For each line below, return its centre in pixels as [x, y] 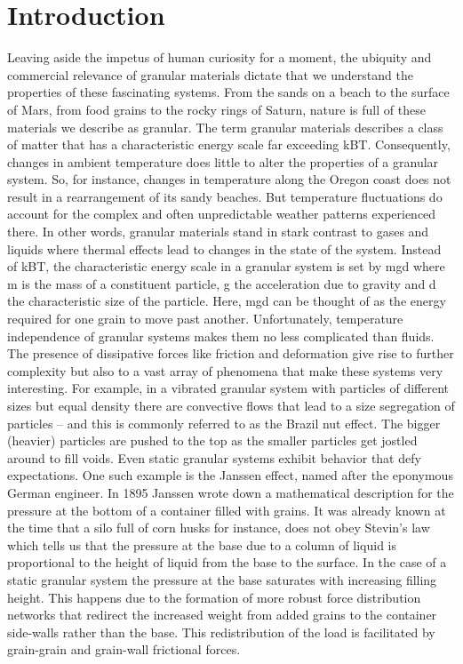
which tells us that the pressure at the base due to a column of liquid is [202, 544]
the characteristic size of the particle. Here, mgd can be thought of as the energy [227, 301]
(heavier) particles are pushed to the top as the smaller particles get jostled [212, 440]
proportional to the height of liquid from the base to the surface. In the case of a [227, 562]
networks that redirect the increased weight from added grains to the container [222, 615]
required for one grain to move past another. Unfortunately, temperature [205, 319]
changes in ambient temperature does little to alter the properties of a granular [223, 161]
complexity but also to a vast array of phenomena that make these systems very [225, 370]
